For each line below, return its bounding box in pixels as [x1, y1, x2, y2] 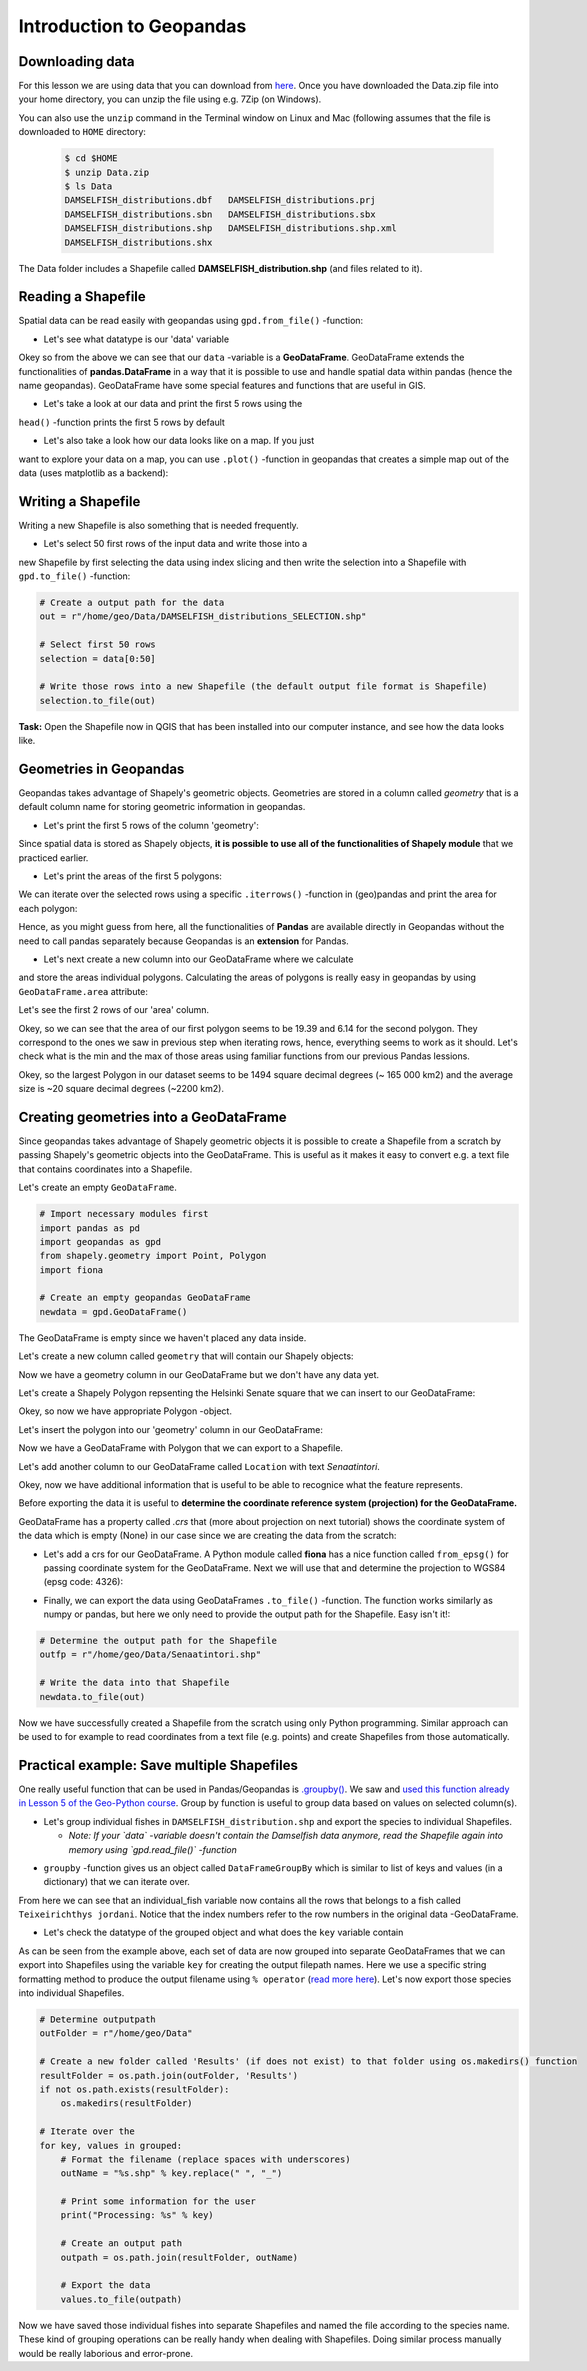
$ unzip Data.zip [64, 166, 150, 178]
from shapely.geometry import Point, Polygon [39, 1250, 267, 1262]
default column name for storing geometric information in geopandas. [18, 801, 306, 813]
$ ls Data [64, 181, 113, 192]
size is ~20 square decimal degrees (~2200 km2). [18, 1083, 225, 1095]
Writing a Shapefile [18, 493, 141, 510]
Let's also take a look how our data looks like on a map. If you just [43, 435, 315, 447]
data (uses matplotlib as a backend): [18, 466, 169, 479]
